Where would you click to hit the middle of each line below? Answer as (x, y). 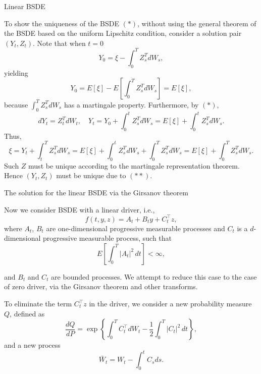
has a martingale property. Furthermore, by (131, 104)
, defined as (27, 313)
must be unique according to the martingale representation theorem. (134, 165)
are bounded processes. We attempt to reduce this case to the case (154, 276)
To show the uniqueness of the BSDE (62, 23)
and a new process (32, 345)
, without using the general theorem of (197, 23)
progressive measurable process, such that (108, 238)
